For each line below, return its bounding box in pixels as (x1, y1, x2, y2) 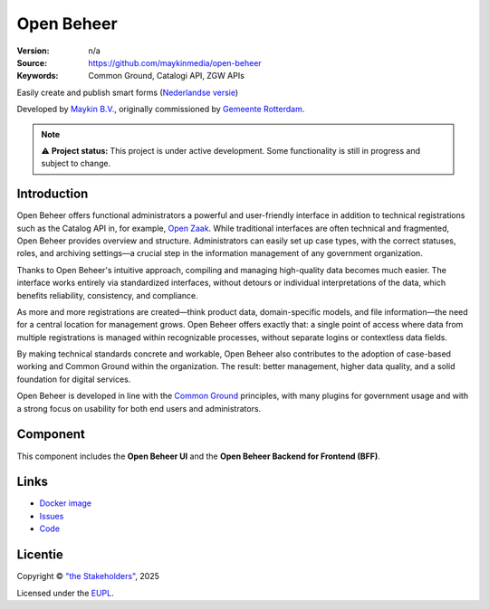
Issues (39, 510, 64, 521)
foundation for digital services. (16, 374, 131, 385)
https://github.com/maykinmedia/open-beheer (88, 57, 262, 68)
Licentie (16, 547, 63, 563)
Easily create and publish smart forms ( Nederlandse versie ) (16, 87, 239, 98)
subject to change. (41, 158, 111, 169)
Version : (16, 45, 50, 56)
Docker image (39, 498, 92, 509)
